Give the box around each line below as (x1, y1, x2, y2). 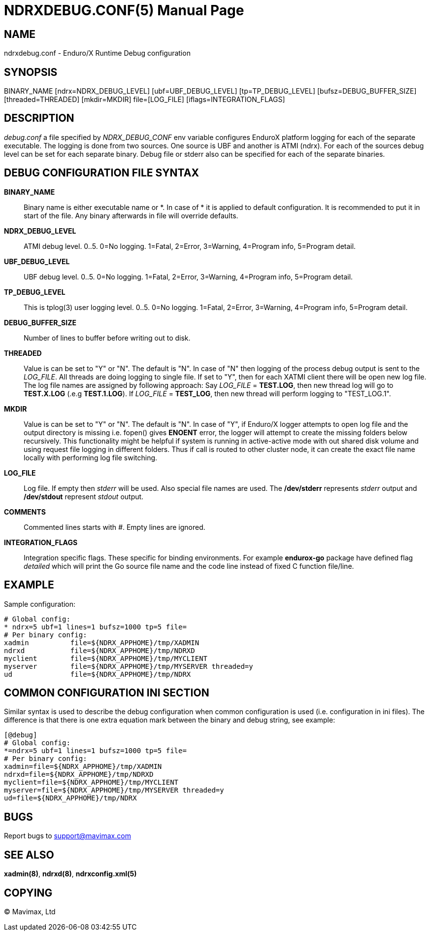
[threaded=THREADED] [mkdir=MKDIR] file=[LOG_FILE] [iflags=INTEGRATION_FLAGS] (4, 95, 285, 104)
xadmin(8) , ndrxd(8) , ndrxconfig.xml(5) (4, 869, 137, 878)
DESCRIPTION (4, 112, 74, 125)
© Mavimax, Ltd (4, 907, 56, 916)
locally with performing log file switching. (24, 453, 158, 462)
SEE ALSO (4, 848, 54, 861)
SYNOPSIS (4, 66, 58, 78)
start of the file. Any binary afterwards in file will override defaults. (24, 211, 238, 220)
